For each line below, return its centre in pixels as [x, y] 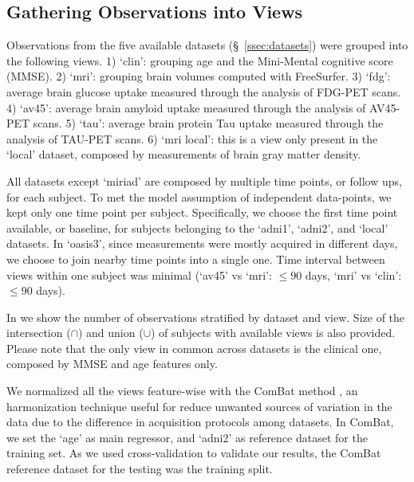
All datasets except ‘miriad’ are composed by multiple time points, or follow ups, [204, 180]
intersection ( [39, 333]
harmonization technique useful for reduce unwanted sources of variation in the [199, 406]
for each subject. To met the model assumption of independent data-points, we [199, 196]
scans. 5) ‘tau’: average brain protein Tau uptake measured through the [208, 123]
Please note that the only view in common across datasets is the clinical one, [194, 348]
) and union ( [110, 333]
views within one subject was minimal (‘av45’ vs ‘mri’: [139, 274]
